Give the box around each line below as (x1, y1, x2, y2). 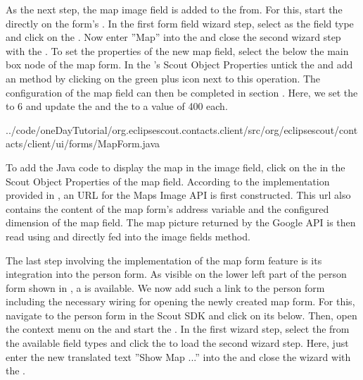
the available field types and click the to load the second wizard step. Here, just (6, 336, 349, 350)
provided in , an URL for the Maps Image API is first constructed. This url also (6, 188, 351, 202)
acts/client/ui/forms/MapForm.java (6, 136, 160, 151)
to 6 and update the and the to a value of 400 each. (6, 99, 228, 114)
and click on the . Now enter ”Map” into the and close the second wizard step (6, 30, 341, 44)
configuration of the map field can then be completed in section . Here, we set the (6, 85, 358, 99)
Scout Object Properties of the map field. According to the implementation (6, 173, 330, 188)
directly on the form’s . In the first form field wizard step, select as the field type (6, 16, 354, 30)
